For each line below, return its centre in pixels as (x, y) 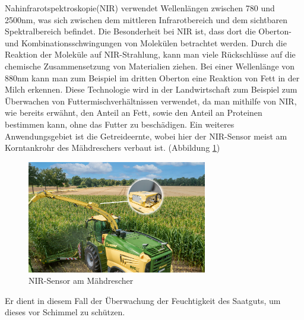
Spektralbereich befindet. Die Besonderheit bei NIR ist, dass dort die (130, 31)
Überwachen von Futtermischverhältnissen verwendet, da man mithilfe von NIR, (151, 101)
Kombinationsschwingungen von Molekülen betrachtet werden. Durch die (154, 42)
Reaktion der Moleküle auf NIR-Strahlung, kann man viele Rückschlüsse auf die (150, 54)
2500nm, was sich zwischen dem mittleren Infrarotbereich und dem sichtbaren (146, 19)
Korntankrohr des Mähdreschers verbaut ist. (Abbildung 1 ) (113, 148)
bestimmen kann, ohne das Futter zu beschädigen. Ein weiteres (120, 124)
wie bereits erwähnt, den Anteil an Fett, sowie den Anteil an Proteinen (134, 113)
